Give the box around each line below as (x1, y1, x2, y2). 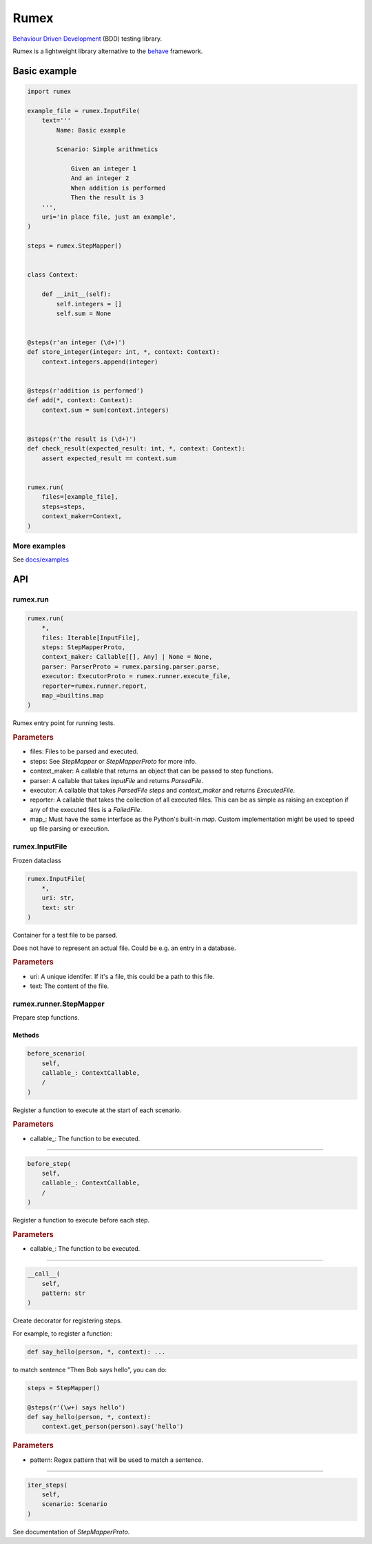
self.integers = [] (56, 300, 122, 308)
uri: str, (41, 894, 75, 902)
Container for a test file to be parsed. (12, 931, 118, 940)
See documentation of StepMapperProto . (12, 1527, 130, 1536)
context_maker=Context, (41, 513, 122, 520)
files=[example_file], (41, 493, 118, 501)
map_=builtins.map (41, 691, 104, 700)
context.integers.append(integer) (41, 357, 158, 366)
